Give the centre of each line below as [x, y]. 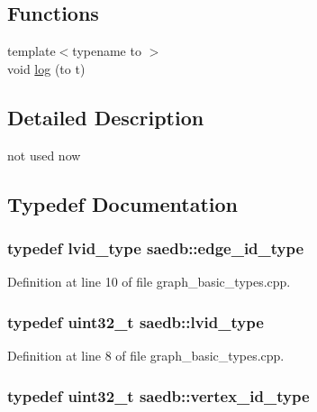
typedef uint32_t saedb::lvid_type [136, 321]
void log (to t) [46, 68]
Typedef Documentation [122, 203]
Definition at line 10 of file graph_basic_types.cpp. [149, 282]
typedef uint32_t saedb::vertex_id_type [158, 395]
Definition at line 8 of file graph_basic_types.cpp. [146, 355]
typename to [107, 51]
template [32, 51]
